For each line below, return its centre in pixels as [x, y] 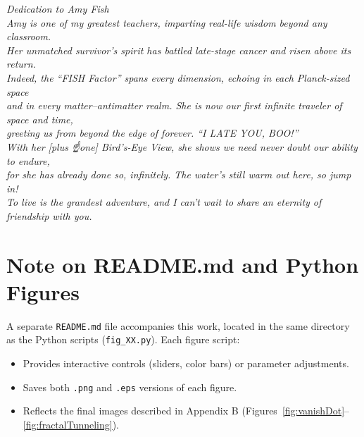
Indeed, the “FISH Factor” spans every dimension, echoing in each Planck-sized [178, 77]
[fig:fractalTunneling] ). [71, 424]
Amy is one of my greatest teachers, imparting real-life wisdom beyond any [167, 22]
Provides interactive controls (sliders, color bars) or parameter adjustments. [186, 363]
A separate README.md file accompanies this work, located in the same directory [178, 325]
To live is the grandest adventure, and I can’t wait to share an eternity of [164, 202]
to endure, [28, 160]
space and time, [40, 119]
